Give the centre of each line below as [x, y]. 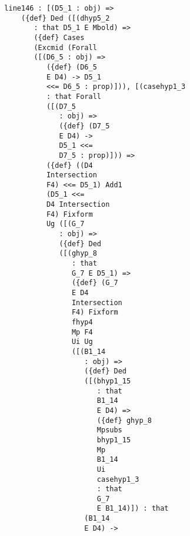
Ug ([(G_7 [65, 224]
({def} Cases [59, 37]
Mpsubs [109, 430]
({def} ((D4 [69, 165]
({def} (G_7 [95, 283]
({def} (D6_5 [71, 67]
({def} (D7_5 [84, 126]
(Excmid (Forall [65, 47]
